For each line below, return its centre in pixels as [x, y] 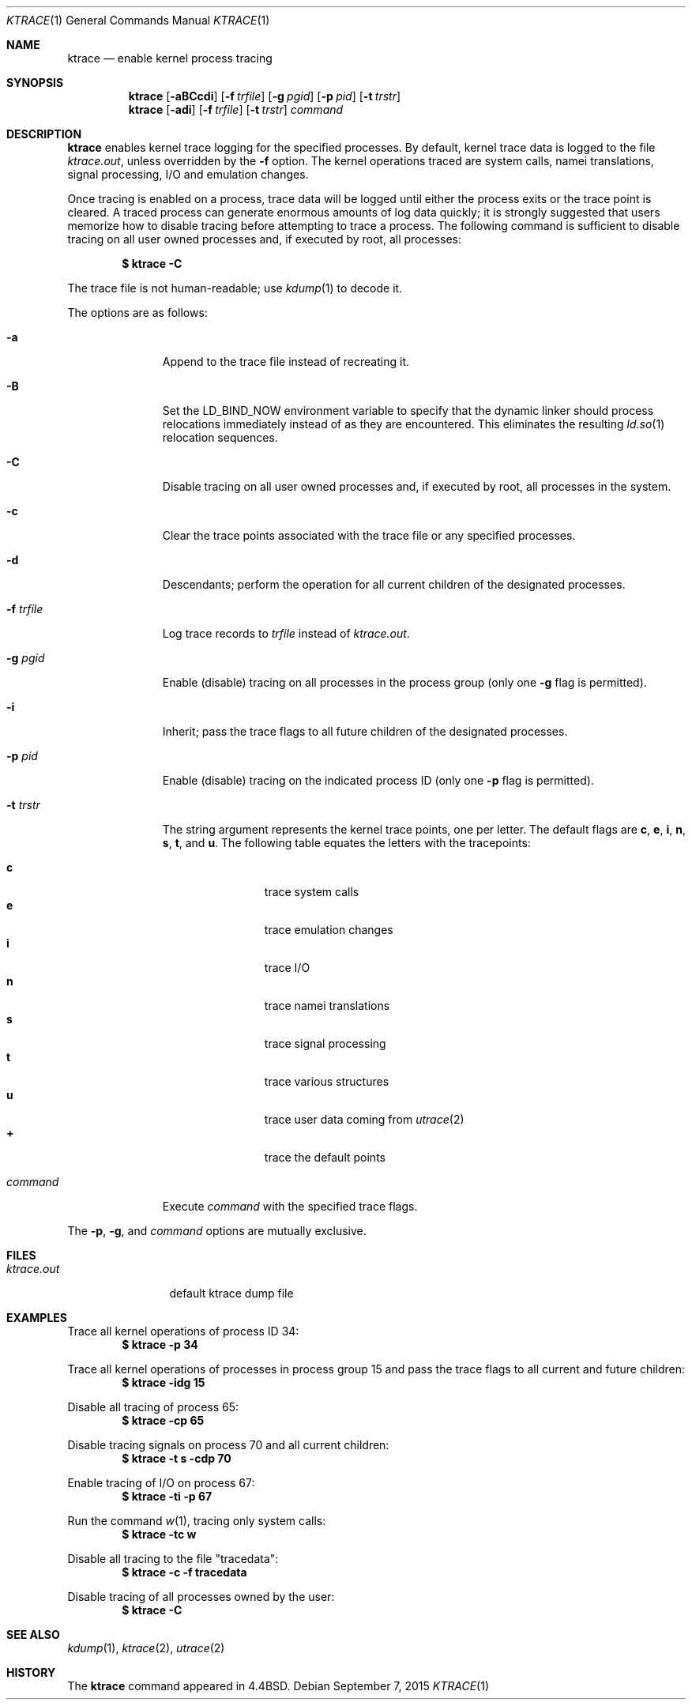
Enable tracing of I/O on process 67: [161, 1483]
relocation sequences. [220, 437]
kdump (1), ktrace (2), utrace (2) [146, 1648]
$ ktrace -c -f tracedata [184, 1572]
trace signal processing [325, 1043]
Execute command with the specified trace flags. [290, 1206]
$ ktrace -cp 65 [163, 1420]
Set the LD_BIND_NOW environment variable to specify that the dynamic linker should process [408, 410]
